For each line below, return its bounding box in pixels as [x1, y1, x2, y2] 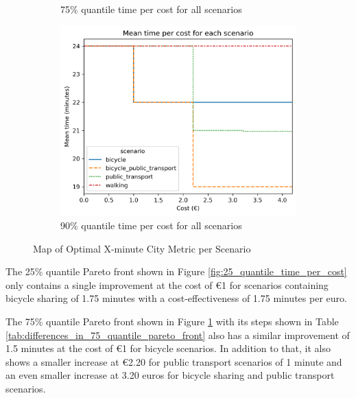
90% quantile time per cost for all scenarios [60, 218, 242, 232]
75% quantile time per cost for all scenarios [60, 2, 242, 16]
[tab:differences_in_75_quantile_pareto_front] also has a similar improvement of [5, 327, 350, 342]
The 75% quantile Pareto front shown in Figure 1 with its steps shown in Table [5, 314, 339, 328]
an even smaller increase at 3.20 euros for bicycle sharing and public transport [5, 368, 335, 382]
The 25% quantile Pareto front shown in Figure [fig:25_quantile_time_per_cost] [5, 264, 347, 279]
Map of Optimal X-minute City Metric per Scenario [33, 241, 251, 255]
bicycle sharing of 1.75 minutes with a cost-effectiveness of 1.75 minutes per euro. [5, 291, 347, 305]
